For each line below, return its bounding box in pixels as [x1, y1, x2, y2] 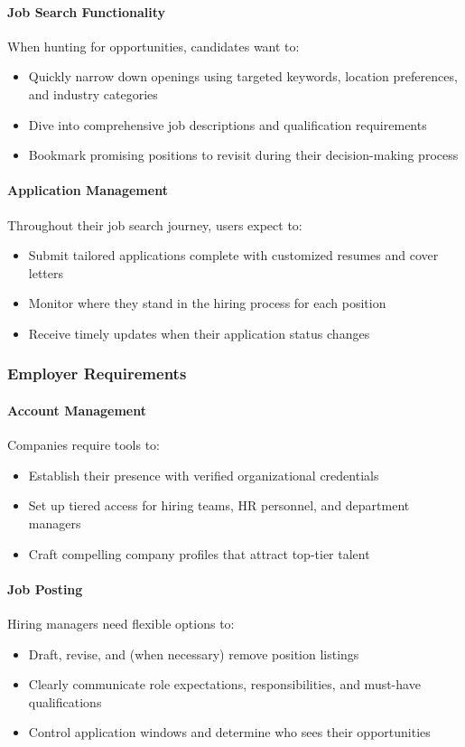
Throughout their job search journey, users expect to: [7, 215, 302, 234]
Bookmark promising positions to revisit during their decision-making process [28, 145, 459, 164]
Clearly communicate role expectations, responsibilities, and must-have [28, 675, 421, 694]
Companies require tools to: [7, 435, 161, 454]
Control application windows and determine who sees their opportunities [28, 723, 431, 742]
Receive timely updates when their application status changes [28, 323, 370, 342]
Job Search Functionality [7, 2, 166, 21]
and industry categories [28, 84, 158, 103]
